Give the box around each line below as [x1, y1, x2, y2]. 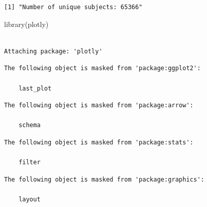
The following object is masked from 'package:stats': [4, 138, 194, 146]
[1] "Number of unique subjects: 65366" [4, 4, 143, 11]
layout [18, 195, 41, 203]
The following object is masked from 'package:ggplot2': [4, 65, 201, 72]
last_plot [18, 84, 52, 92]
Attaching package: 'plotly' [4, 47, 103, 55]
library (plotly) [4, 18, 49, 29]
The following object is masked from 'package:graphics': [4, 175, 204, 183]
